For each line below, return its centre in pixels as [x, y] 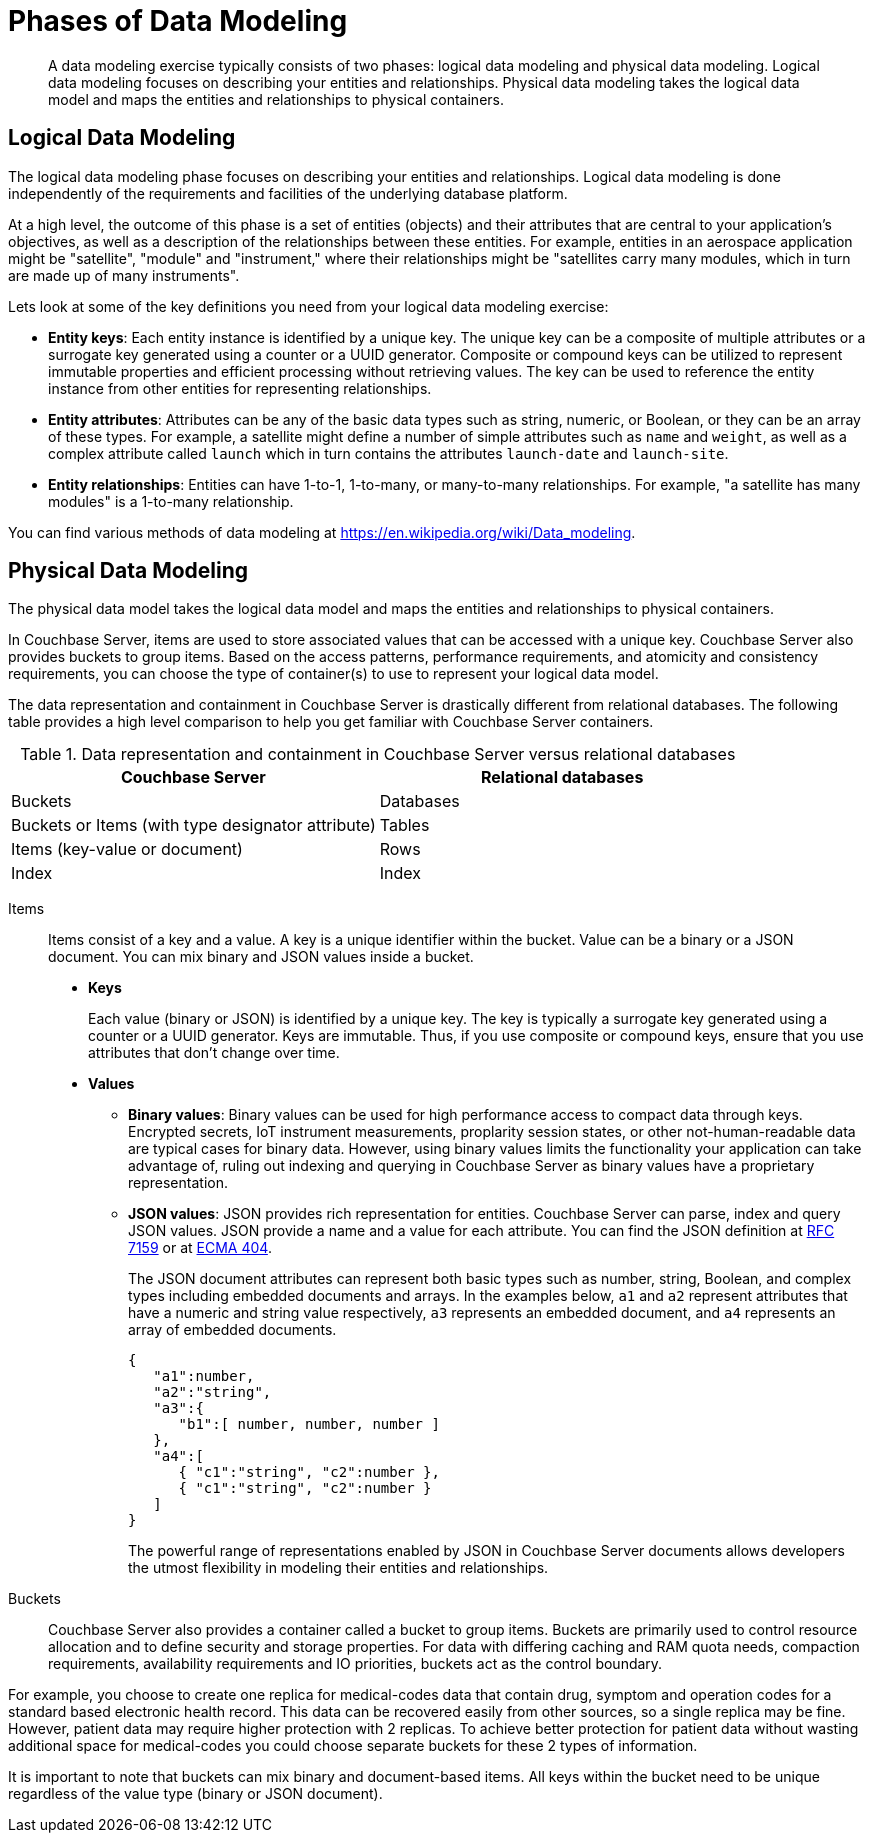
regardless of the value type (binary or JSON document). [195, 1794]
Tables [404, 825]
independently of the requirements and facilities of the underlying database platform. [288, 193]
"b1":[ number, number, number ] [309, 1424]
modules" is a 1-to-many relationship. [171, 501]
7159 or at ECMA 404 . [200, 1248]
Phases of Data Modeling [178, 21]
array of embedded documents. [232, 1330]
